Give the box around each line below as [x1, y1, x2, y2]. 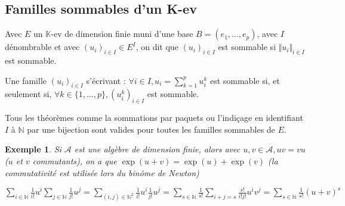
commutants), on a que [32, 154, 117, 167]
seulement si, [5, 88, 52, 100]
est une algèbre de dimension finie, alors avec [74, 143, 241, 155]
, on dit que [135, 40, 178, 53]
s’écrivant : [86, 74, 126, 86]
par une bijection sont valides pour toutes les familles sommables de [27, 123, 275, 135]
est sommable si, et [210, 74, 280, 86]
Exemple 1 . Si [5, 143, 61, 155]
